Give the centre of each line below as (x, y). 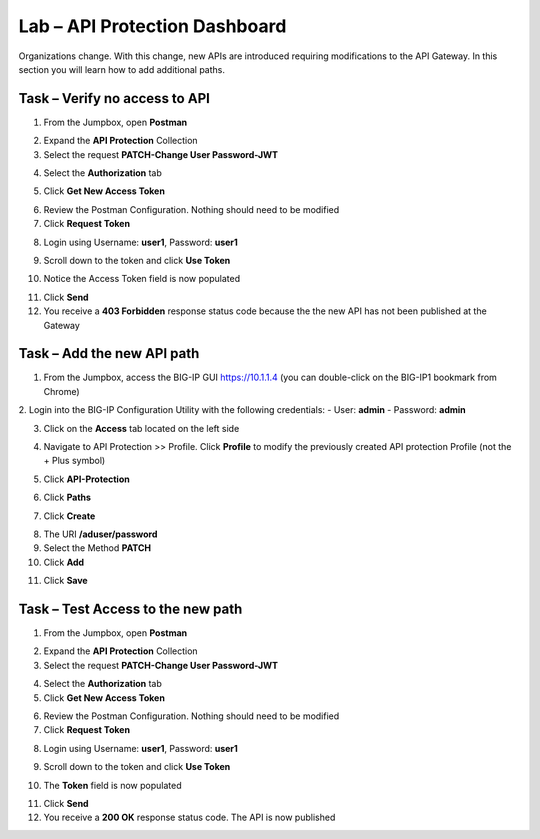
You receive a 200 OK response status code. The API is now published (189, 817)
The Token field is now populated (112, 785)
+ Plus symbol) (74, 461)
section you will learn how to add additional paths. (121, 69)
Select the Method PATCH (97, 548)
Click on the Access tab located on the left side (141, 428)
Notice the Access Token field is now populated (141, 279)
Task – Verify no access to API (114, 98)
